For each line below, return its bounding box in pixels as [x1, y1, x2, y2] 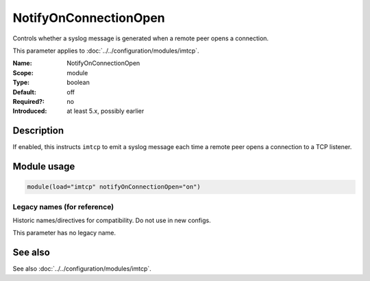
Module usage [12, 161, 75, 172]
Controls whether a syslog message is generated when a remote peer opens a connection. [12, 34, 269, 42]
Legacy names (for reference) [12, 202, 114, 211]
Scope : [12, 68, 34, 77]
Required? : [12, 97, 45, 105]
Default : [12, 88, 37, 96]
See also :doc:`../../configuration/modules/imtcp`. [12, 265, 152, 273]
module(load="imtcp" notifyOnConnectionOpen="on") [27, 183, 201, 191]
